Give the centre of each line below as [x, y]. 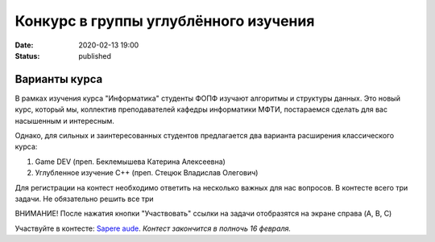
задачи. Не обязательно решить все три [84, 199]
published [95, 55]
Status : [27, 55]
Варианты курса [59, 79]
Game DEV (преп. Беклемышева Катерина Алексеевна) [130, 162]
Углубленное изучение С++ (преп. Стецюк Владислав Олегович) [147, 173]
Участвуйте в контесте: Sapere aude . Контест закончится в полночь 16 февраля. [153, 228]
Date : [24, 45]
